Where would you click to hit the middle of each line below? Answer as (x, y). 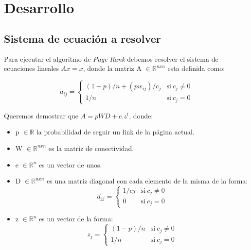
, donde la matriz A (112, 68)
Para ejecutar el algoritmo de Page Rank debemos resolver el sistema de (111, 58)
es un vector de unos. (71, 164)
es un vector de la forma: (76, 219)
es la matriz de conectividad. (91, 148)
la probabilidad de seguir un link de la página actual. (115, 132)
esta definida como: (196, 68)
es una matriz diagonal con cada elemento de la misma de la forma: (147, 181)
